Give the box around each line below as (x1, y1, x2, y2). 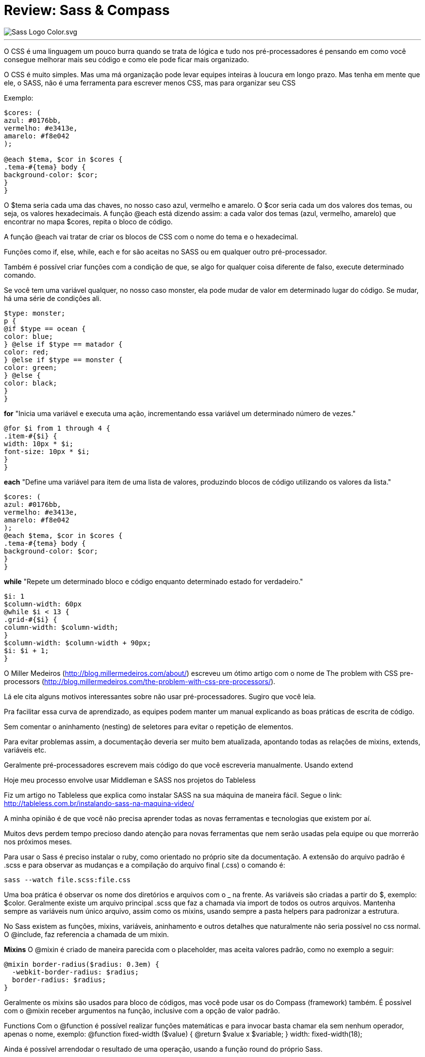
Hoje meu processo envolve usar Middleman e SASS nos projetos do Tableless (4, 775, 256, 784)
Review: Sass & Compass (4, 2, 170, 18)
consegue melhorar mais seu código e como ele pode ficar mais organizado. (4, 55, 249, 64)
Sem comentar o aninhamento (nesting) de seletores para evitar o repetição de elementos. (4, 722, 294, 731)
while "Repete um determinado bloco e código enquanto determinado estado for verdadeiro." (4, 577, 303, 586)
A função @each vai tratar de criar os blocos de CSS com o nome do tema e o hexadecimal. (4, 232, 298, 241)
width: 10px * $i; (4, 439, 74, 448)
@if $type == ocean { (4, 324, 86, 333)
